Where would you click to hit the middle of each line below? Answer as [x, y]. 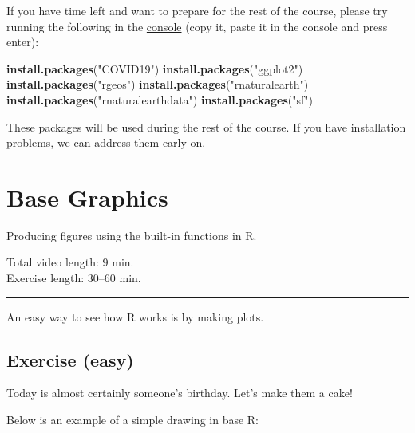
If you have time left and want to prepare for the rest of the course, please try [197, 10]
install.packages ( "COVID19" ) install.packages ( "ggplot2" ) [155, 68]
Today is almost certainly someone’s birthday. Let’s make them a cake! [180, 393]
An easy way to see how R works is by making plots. [135, 316]
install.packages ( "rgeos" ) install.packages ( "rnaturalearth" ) [158, 84]
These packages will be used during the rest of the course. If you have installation [206, 126]
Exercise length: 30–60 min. [74, 278]
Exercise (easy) [70, 359]
